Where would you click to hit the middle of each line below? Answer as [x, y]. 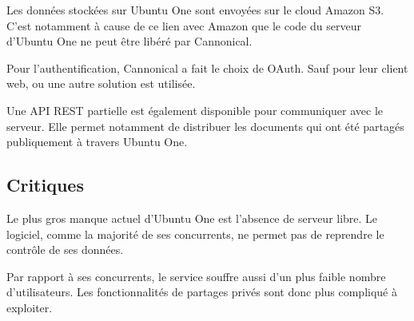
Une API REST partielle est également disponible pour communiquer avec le [195, 110]
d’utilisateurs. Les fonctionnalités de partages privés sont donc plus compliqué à [202, 292]
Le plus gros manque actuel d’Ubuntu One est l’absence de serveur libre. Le [192, 218]
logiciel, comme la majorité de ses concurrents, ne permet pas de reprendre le [195, 234]
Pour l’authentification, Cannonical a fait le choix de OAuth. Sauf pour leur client [207, 67]
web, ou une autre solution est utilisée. [101, 83]
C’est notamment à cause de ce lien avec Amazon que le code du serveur [184, 25]
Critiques [45, 185]
